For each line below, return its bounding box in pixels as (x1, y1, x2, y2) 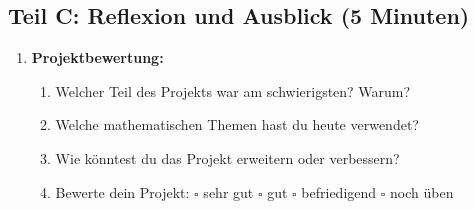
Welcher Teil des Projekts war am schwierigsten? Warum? (55, 80, 411, 101)
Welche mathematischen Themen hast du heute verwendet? (55, 114, 419, 135)
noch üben (390, 181, 454, 202)
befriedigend (301, 181, 377, 202)
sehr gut (203, 181, 254, 202)
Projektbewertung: (31, 47, 164, 68)
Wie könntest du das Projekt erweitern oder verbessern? (55, 147, 400, 168)
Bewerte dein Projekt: (55, 181, 190, 202)
